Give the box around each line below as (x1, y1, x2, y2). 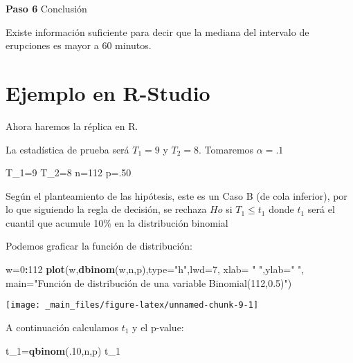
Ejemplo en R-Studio (6, 78, 210, 106)
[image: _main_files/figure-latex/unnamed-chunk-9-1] (6, 300, 259, 310)
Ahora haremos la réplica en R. (6, 118, 138, 133)
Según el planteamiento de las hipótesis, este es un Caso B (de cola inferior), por (6, 188, 347, 203)
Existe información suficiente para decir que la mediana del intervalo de (6, 24, 309, 39)
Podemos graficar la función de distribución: (6, 239, 193, 253)
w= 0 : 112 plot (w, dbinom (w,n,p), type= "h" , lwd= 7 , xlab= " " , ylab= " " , (6, 262, 305, 277)
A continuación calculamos (6, 319, 119, 334)
